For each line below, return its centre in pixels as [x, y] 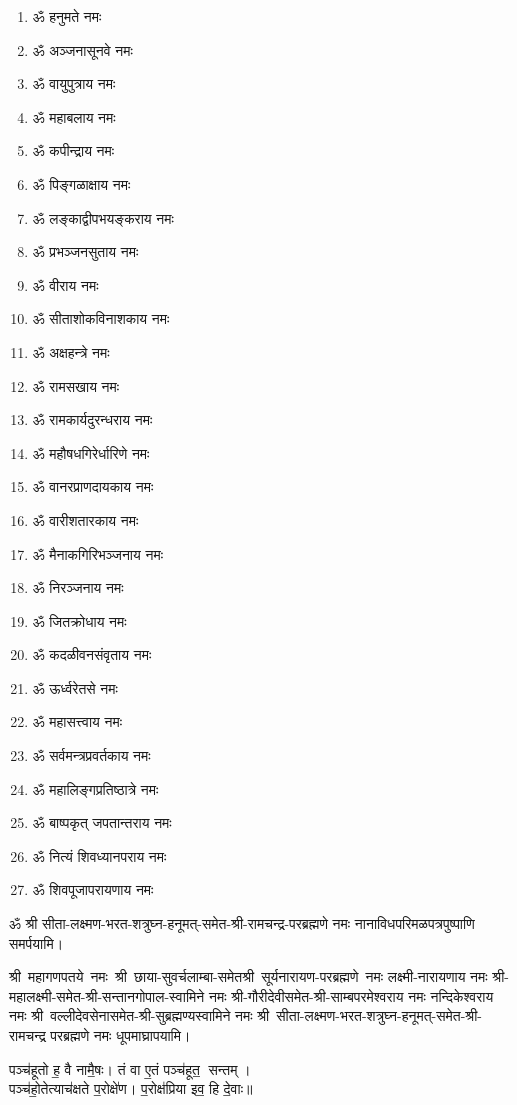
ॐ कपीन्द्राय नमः [73, 150]
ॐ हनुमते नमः [67, 16]
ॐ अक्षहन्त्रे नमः [71, 351]
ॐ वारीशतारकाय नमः [85, 519]
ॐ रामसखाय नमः [76, 385]
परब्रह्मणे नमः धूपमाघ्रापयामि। [120, 1035]
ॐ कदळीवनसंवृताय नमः [92, 654]
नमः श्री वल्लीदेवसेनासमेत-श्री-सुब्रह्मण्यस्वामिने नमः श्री [139, 1015]
